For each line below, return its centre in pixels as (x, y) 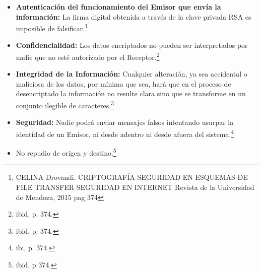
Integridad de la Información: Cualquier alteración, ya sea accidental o (132, 74)
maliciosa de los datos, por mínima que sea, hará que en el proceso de (123, 83)
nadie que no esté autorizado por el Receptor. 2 (88, 56)
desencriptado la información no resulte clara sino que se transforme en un (131, 93)
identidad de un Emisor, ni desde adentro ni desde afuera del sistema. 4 (125, 133)
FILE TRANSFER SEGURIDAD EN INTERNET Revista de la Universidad (135, 187)
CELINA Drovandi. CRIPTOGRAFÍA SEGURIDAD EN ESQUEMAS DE (132, 177)
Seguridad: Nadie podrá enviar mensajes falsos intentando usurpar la (125, 122)
